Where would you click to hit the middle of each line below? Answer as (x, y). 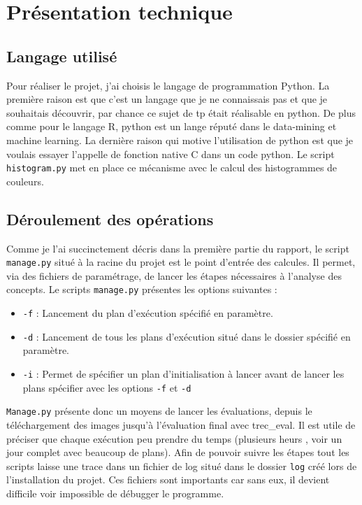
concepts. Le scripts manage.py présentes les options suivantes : (142, 289)
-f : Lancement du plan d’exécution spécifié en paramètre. (148, 313)
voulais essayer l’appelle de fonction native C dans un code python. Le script (171, 154)
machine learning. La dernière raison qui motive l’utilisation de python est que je (180, 140)
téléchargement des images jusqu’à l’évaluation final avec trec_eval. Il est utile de (181, 424)
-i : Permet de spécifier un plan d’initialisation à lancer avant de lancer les (183, 374)
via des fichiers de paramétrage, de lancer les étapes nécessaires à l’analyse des (174, 275)
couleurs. (25, 181)
